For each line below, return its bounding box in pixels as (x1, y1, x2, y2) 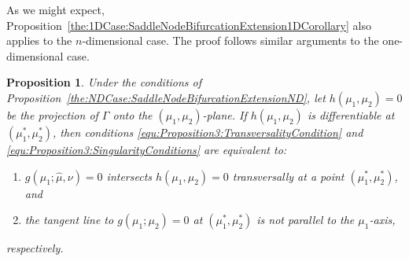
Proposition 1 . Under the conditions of (6, 74, 202, 90)
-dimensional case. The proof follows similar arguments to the (82, 32, 379, 49)
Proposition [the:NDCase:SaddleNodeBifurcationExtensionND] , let (6, 89, 326, 105)
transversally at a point (232, 167, 345, 184)
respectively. (6, 240, 64, 256)
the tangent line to (24, 211, 114, 228)
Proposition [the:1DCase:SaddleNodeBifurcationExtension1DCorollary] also (6, 17, 371, 33)
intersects (106, 167, 153, 184)
